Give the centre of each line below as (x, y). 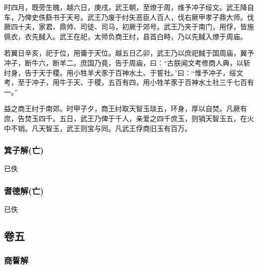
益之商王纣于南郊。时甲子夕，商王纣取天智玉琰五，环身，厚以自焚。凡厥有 (126, 108)
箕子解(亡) (24, 150)
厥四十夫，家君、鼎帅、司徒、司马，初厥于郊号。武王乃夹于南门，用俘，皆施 (129, 27)
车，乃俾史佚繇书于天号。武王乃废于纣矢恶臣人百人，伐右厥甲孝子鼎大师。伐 (129, 17)
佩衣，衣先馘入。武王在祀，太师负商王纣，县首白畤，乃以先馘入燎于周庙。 (126, 36)
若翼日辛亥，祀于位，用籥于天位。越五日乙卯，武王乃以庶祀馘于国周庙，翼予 (129, 53)
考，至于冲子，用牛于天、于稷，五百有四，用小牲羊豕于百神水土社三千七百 (126, 82)
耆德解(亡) (24, 190)
